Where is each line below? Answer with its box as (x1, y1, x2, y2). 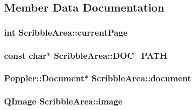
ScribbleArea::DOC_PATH (53, 49, 167, 61)
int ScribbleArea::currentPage (4, 26, 128, 38)
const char (4, 49, 47, 61)
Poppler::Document (4, 72, 85, 84)
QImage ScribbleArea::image (4, 95, 123, 107)
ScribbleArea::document (91, 72, 191, 84)
